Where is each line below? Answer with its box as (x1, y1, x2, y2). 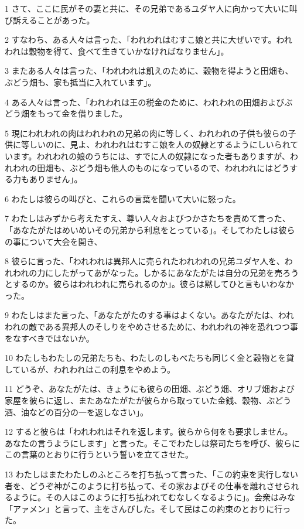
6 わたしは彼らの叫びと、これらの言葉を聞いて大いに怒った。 (5, 192, 241, 204)
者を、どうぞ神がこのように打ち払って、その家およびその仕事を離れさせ (5, 479, 283, 492)
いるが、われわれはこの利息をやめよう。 (21, 363, 176, 375)
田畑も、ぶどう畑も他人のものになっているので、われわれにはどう (37, 161, 290, 173)
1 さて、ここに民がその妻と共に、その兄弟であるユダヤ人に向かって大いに (5, 2, 289, 14)
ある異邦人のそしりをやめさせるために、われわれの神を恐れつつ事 (45, 320, 299, 333)
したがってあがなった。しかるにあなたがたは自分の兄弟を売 (53, 266, 283, 278)
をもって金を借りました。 (29, 107, 128, 120)
